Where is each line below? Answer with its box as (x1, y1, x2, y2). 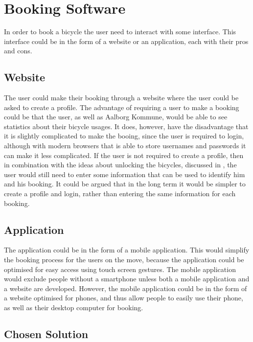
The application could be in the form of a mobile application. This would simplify (4, 245, 250, 255)
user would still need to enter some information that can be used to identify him (4, 169, 245, 179)
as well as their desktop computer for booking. (4, 302, 143, 312)
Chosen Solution (4, 326, 89, 341)
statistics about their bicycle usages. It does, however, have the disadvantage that (4, 121, 249, 131)
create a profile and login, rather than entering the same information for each (4, 188, 236, 199)
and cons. (4, 46, 32, 56)
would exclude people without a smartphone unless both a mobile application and (4, 274, 250, 284)
